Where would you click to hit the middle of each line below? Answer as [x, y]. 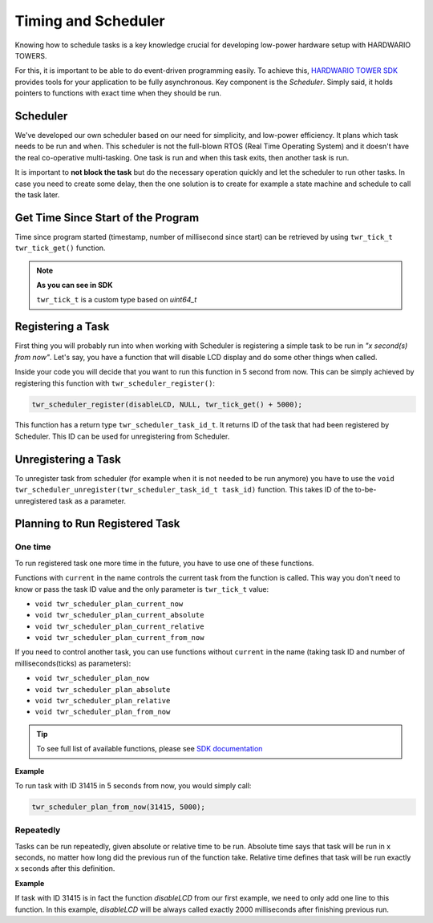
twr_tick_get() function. [60, 248]
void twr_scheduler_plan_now [92, 678]
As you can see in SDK [75, 285]
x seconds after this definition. [65, 868]
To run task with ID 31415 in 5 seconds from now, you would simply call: [133, 785]
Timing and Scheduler [90, 21]
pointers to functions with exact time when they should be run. [118, 93]
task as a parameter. [93, 500]
